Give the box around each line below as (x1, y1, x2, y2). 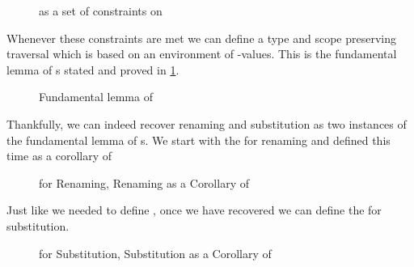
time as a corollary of (6, 147, 112, 164)
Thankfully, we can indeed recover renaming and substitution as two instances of (6, 115, 407, 132)
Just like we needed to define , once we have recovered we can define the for (6, 201, 382, 218)
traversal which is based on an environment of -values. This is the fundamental (6, 45, 397, 62)
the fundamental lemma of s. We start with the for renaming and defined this (6, 131, 391, 148)
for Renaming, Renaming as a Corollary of (39, 174, 249, 191)
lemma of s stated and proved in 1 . (6, 61, 180, 78)
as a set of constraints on (39, 2, 163, 19)
